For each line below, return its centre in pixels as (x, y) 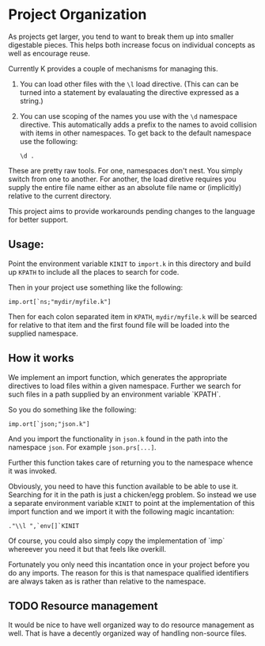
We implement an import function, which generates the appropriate (118, 377)
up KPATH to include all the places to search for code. (94, 272)
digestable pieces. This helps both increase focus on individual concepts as (132, 44)
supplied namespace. (43, 333)
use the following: (49, 141)
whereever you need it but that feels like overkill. (87, 549)
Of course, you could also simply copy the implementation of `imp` (117, 541)
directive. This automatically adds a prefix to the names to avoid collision (138, 124)
